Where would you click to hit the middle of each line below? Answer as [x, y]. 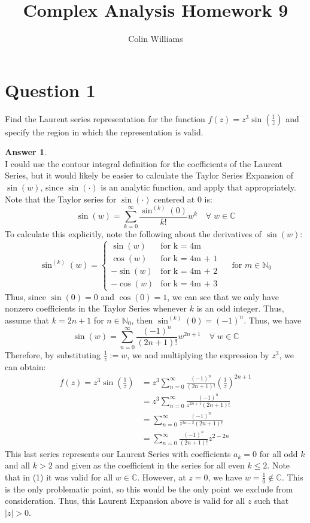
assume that [27, 320]
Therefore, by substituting [53, 354]
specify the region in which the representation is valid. [104, 131]
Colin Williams [156, 39]
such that [271, 501]
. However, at [162, 477]
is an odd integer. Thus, [240, 308]
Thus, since [25, 296]
